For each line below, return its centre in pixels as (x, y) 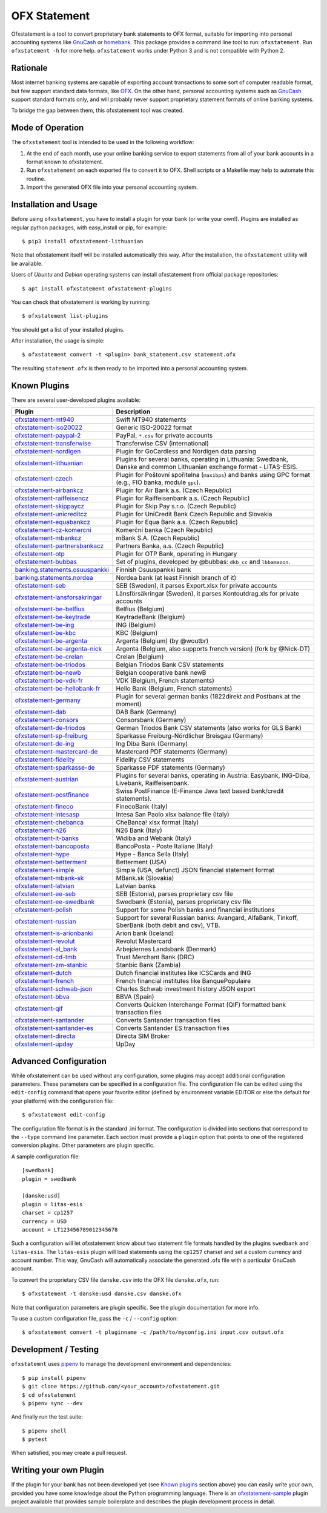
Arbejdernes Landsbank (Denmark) (166, 949)
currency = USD (45, 1221)
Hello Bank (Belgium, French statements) (174, 689)
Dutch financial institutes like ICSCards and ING (183, 973)
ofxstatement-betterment (51, 862)
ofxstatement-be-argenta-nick (58, 649)
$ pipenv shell (45, 1431)
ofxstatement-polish (44, 910)
